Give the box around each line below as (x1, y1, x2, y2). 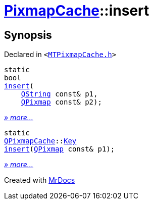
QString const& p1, (21, 90, 98, 98)
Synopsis (4, 28, 52, 41)
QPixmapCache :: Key (4, 137, 77, 145)
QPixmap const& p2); (21, 98, 102, 107)
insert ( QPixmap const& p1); (4, 145, 115, 154)
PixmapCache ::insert (4, 2, 149, 19)
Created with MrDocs (4, 176, 75, 185)
